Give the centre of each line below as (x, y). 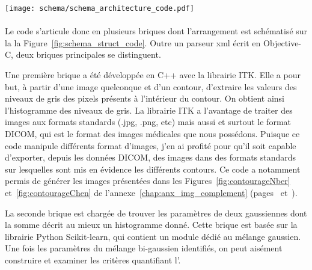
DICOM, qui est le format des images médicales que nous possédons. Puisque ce (152, 133)
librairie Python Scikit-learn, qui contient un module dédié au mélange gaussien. (153, 236)
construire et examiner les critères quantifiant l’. (93, 259)
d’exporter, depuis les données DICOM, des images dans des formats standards (151, 157)
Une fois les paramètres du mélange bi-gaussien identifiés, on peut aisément (144, 248)
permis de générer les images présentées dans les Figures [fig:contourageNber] (148, 181)
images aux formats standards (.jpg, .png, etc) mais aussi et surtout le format (148, 122)
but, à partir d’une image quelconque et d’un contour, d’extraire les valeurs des (151, 86)
